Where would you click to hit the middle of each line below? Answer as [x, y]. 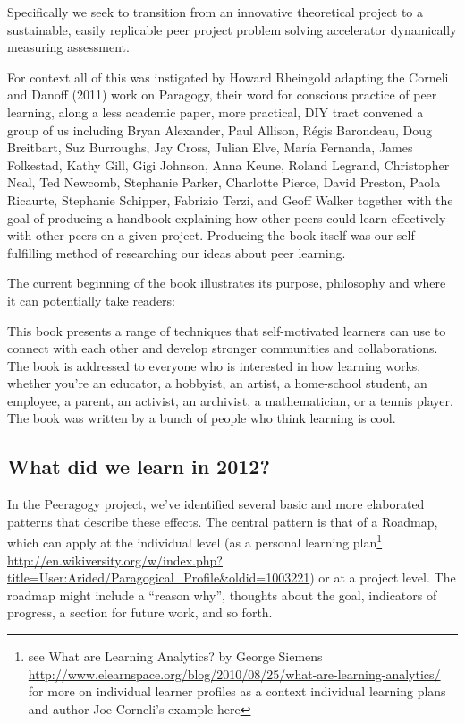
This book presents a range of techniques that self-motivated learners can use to [227, 330]
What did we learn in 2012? [139, 466]
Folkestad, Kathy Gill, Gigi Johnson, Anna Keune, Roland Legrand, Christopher [228, 164]
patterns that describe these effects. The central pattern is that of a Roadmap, [223, 521]
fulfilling [30, 252]
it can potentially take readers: [91, 300]
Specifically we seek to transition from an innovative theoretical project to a [216, 12]
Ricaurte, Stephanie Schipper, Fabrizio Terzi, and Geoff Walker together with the [230, 199]
